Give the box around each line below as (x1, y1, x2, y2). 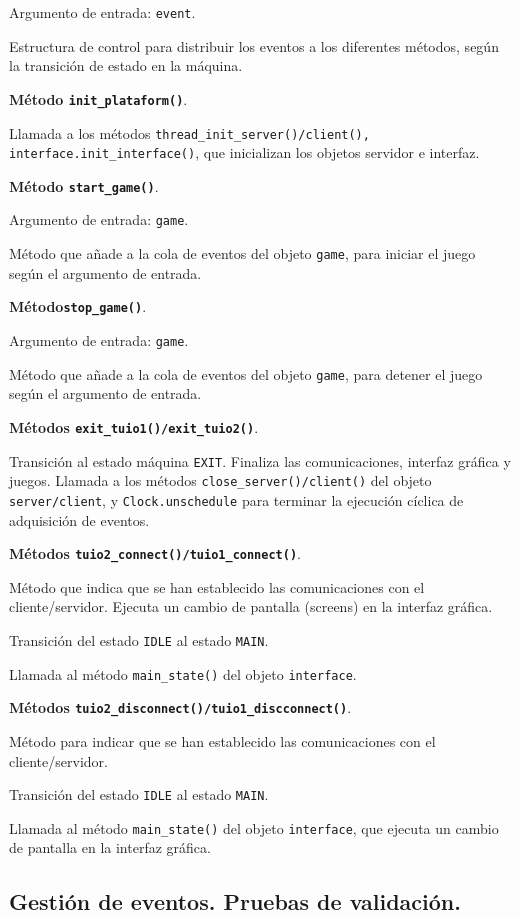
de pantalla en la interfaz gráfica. (9, 837, 211, 858)
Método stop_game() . (9, 296, 147, 317)
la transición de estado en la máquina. (9, 55, 243, 76)
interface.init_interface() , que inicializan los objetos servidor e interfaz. (9, 142, 480, 163)
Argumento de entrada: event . (9, 2, 196, 22)
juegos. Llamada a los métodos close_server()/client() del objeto (9, 470, 432, 491)
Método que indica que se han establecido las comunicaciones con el (9, 576, 425, 597)
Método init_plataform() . (9, 88, 188, 109)
